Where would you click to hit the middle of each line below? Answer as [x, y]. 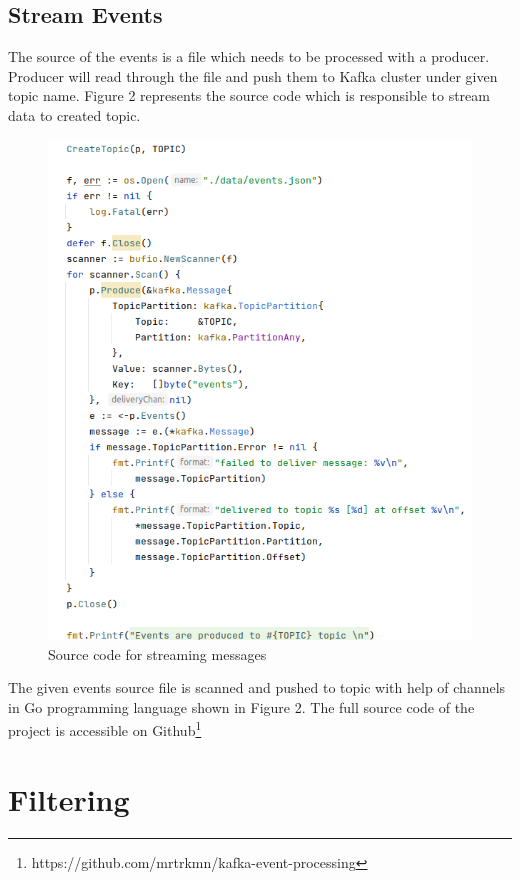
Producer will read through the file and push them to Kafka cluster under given [253, 75]
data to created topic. [74, 114]
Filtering [69, 798]
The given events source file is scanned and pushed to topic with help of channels [257, 687]
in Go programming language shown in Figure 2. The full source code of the [241, 706]
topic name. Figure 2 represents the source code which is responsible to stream [249, 95]
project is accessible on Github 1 [105, 728]
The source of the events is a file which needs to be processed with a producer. [249, 56]
